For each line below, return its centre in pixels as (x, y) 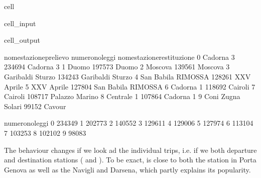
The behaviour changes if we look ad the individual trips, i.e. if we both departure (130, 150)
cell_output (22, 40)
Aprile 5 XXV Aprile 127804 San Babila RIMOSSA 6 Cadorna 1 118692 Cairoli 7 (130, 86)
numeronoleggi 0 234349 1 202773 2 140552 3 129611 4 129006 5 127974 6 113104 (129, 123)
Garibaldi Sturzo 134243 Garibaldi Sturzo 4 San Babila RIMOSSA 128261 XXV (127, 76)
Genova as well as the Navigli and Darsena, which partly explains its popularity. (127, 169)
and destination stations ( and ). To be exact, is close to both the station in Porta (130, 160)
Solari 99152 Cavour (35, 106)
